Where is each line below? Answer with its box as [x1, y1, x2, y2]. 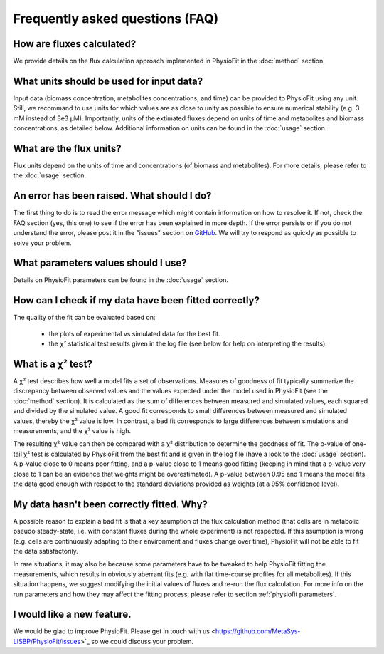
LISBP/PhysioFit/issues [13, 637, 81, 645]
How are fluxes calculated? [13, 38, 137, 50]
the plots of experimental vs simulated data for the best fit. [48, 329, 220, 338]
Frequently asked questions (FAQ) [13, 11, 219, 26]
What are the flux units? [13, 142, 122, 155]
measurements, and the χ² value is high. [13, 426, 132, 435]
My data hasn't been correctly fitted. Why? [13, 498, 208, 510]
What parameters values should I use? [13, 257, 188, 269]
